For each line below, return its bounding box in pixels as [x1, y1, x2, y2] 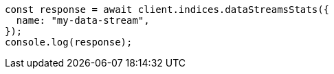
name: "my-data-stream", [16, 15, 150, 26]
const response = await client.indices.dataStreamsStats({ [5, 4, 330, 15]
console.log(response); [5, 37, 133, 48]
